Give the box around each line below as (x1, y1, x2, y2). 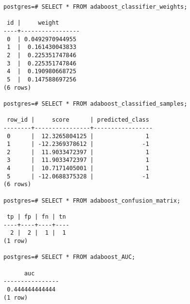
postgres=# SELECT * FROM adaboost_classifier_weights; (3, 3, 188, 10)
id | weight (7, 19, 59, 27)
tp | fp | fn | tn (7, 213, 66, 221)
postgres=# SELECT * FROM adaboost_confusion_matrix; (3, 197, 181, 204)
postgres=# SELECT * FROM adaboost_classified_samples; (3, 100, 188, 107)
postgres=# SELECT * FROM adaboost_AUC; (3, 254, 136, 261)
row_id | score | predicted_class (7, 116, 149, 124)
